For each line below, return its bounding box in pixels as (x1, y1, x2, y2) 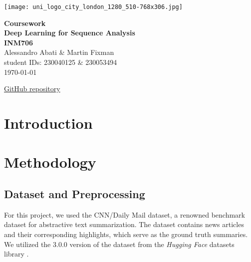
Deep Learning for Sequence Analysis (4, 27, 135, 38)
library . (4, 249, 29, 259)
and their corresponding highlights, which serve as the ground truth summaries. (4, 229, 248, 239)
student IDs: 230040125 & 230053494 (4, 57, 117, 67)
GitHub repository (4, 83, 60, 94)
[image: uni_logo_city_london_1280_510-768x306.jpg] (4, 3, 183, 10)
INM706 (4, 37, 33, 47)
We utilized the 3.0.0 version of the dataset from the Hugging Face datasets (4, 239, 235, 249)
